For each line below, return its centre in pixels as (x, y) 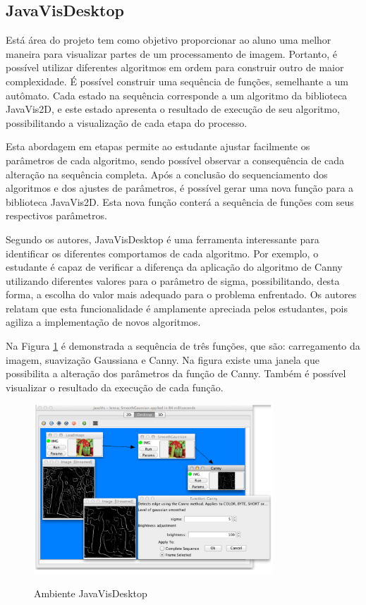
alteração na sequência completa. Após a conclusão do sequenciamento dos (167, 174)
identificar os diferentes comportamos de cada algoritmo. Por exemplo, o (162, 253)
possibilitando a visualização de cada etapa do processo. (127, 122)
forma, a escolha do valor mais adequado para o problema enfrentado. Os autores (181, 294)
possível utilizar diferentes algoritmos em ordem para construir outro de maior (175, 67)
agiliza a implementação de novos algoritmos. (103, 322)
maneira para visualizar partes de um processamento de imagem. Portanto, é (172, 53)
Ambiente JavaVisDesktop (91, 593)
